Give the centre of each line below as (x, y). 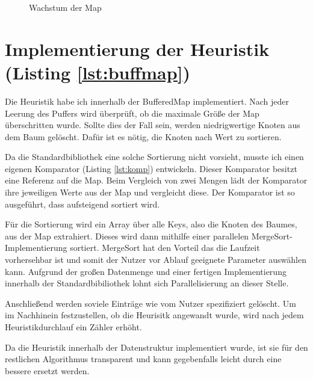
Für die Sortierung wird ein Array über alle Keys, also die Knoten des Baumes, (151, 224)
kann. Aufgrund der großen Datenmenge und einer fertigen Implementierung (146, 271)
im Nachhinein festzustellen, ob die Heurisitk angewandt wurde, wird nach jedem (154, 315)
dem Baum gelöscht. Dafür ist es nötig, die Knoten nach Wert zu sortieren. (143, 136)
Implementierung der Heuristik (137, 48)
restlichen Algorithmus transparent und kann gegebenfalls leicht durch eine (143, 359)
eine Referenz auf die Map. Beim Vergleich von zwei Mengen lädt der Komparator (156, 180)
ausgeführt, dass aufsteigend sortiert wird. (82, 204)
